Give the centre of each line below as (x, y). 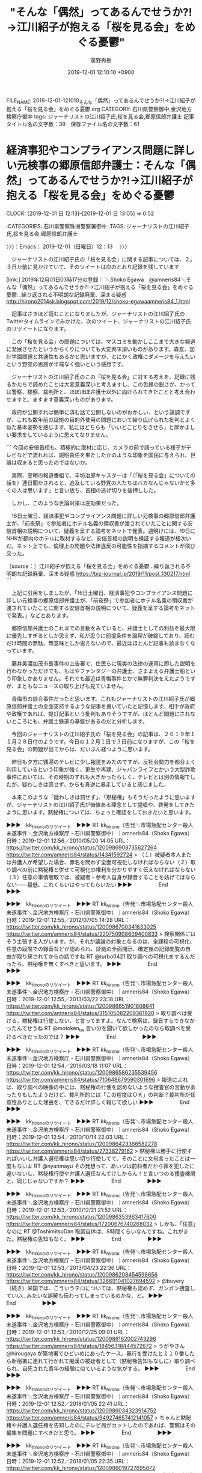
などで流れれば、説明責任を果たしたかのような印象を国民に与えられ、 (103, 455)
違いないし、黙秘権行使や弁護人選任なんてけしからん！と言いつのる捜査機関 (101, 1174)
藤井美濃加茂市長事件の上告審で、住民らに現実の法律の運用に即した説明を (103, 663)
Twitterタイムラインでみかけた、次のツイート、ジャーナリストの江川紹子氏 (99, 321)
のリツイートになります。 (38, 329)
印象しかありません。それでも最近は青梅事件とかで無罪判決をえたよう (98, 678)
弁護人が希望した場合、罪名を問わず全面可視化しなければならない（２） (101, 862)
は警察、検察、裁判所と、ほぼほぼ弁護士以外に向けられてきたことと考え (96, 392)
